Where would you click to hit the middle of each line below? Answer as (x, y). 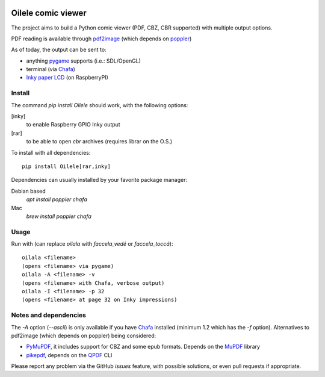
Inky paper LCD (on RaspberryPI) (67, 78)
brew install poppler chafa (59, 216)
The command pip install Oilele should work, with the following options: (100, 105)
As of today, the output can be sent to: (59, 50)
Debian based (28, 191)
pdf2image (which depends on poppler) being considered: (84, 335)
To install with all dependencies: (51, 152)
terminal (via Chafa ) (51, 69)
